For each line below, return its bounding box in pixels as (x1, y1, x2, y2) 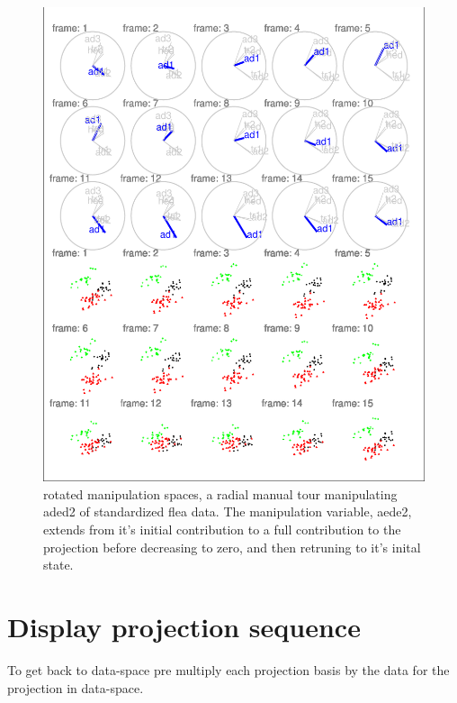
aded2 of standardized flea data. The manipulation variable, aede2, (43, 502, 412, 521)
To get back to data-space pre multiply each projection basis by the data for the (7, 660, 450, 679)
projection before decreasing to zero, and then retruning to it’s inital (43, 537, 421, 556)
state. (43, 555, 74, 574)
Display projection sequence (7, 608, 361, 645)
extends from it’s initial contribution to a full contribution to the (43, 520, 401, 539)
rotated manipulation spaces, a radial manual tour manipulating (43, 484, 398, 503)
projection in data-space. (7, 678, 144, 697)
